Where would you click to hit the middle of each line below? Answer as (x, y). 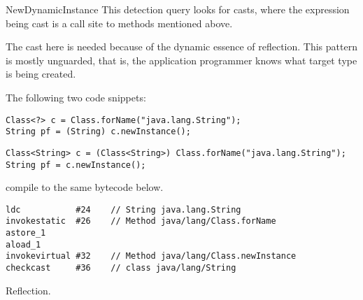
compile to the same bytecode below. (85, 187)
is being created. (41, 74)
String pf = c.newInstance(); (76, 165)
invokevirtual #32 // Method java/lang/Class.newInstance (151, 256)
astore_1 (26, 233)
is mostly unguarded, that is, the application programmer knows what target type (181, 60)
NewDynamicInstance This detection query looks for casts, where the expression (178, 9)
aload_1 (23, 244)
